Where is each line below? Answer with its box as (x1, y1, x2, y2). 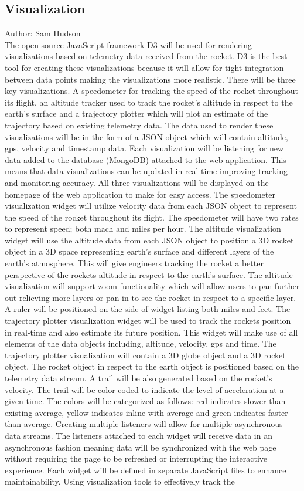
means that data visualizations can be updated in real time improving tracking (5, 165, 288, 177)
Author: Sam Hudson (5, 27, 81, 39)
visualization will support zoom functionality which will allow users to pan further (5, 280, 300, 292)
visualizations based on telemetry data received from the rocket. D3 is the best (5, 50, 288, 62)
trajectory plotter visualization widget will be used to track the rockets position (5, 314, 291, 327)
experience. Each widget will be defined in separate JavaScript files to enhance (5, 463, 286, 476)
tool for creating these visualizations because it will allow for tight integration (5, 61, 284, 73)
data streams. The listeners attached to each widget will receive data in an (5, 429, 272, 441)
